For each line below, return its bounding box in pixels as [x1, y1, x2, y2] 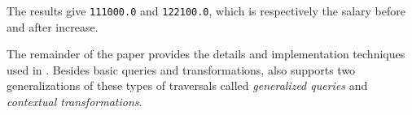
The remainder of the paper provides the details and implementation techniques [7, 45, 405, 62]
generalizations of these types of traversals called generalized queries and [7, 77, 368, 94]
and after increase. [7, 18, 99, 35]
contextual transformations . [7, 93, 142, 110]
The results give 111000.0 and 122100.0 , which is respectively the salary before [7, 2, 405, 19]
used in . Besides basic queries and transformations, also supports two [7, 61, 356, 78]
